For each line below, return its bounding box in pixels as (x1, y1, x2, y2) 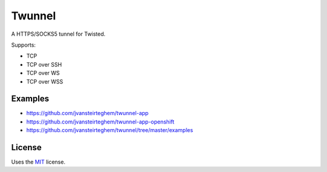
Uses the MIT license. (11, 158, 66, 166)
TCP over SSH (26, 61, 62, 68)
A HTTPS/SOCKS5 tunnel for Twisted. (11, 30, 106, 38)
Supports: (11, 41, 36, 48)
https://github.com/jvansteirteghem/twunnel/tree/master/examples (26, 127, 193, 134)
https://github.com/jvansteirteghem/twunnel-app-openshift (26, 118, 175, 125)
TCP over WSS (26, 78, 64, 85)
